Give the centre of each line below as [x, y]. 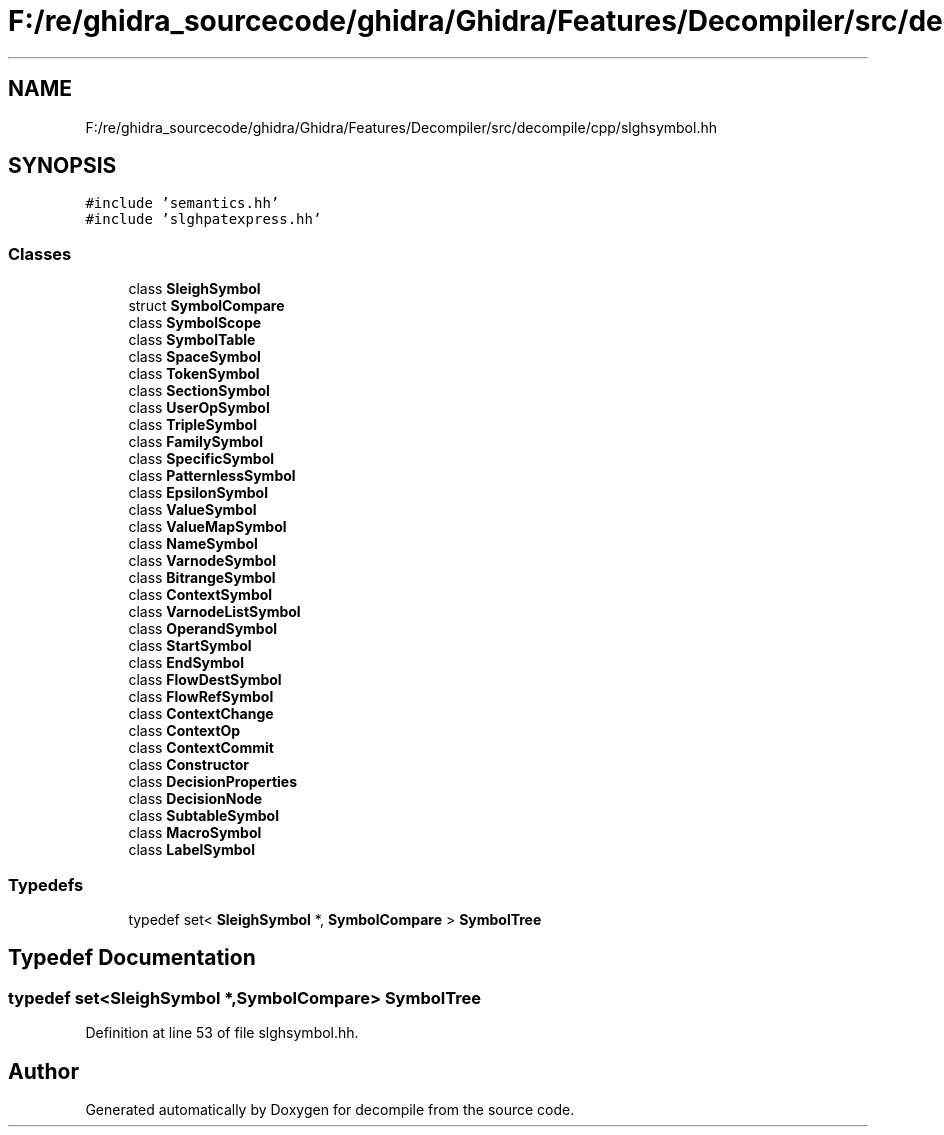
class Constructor [188, 765]
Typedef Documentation [132, 958]
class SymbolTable [192, 340]
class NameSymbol [193, 544]
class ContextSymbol [200, 595]
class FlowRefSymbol [201, 697]
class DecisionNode [195, 799]
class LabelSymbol [191, 850]
